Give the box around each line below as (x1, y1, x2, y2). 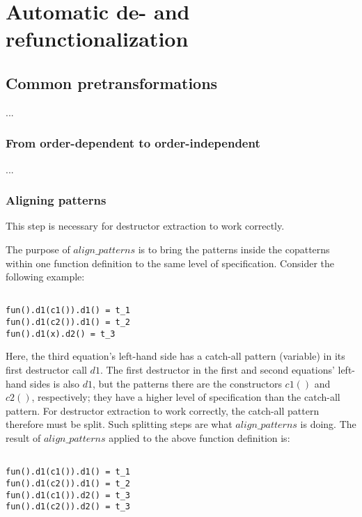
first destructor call (6, 362, 87, 376)
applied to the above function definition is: (109, 430, 290, 445)
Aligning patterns (6, 191, 107, 209)
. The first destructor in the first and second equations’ (100, 362, 335, 376)
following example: (6, 269, 85, 284)
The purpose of (6, 241, 70, 256)
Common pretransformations (6, 72, 218, 93)
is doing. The (300, 417, 356, 431)
